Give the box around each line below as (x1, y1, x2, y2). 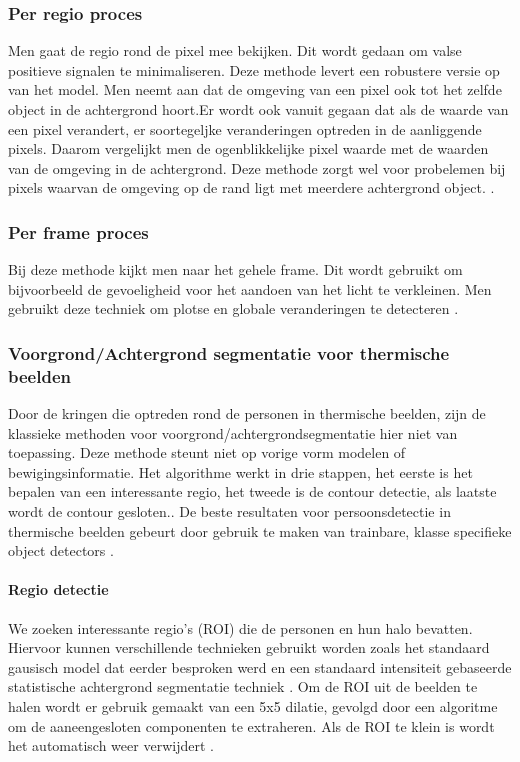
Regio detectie (8, 579, 109, 600)
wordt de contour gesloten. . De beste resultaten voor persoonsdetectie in (8, 501, 451, 522)
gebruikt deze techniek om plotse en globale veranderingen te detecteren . (8, 298, 459, 319)
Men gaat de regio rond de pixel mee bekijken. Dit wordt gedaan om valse (8, 40, 462, 61)
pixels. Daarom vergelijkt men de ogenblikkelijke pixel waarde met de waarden (8, 138, 489, 159)
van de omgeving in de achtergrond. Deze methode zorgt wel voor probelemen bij (8, 157, 506, 178)
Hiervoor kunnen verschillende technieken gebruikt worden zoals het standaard (8, 637, 490, 658)
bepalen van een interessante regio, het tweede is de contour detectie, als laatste (8, 481, 497, 502)
